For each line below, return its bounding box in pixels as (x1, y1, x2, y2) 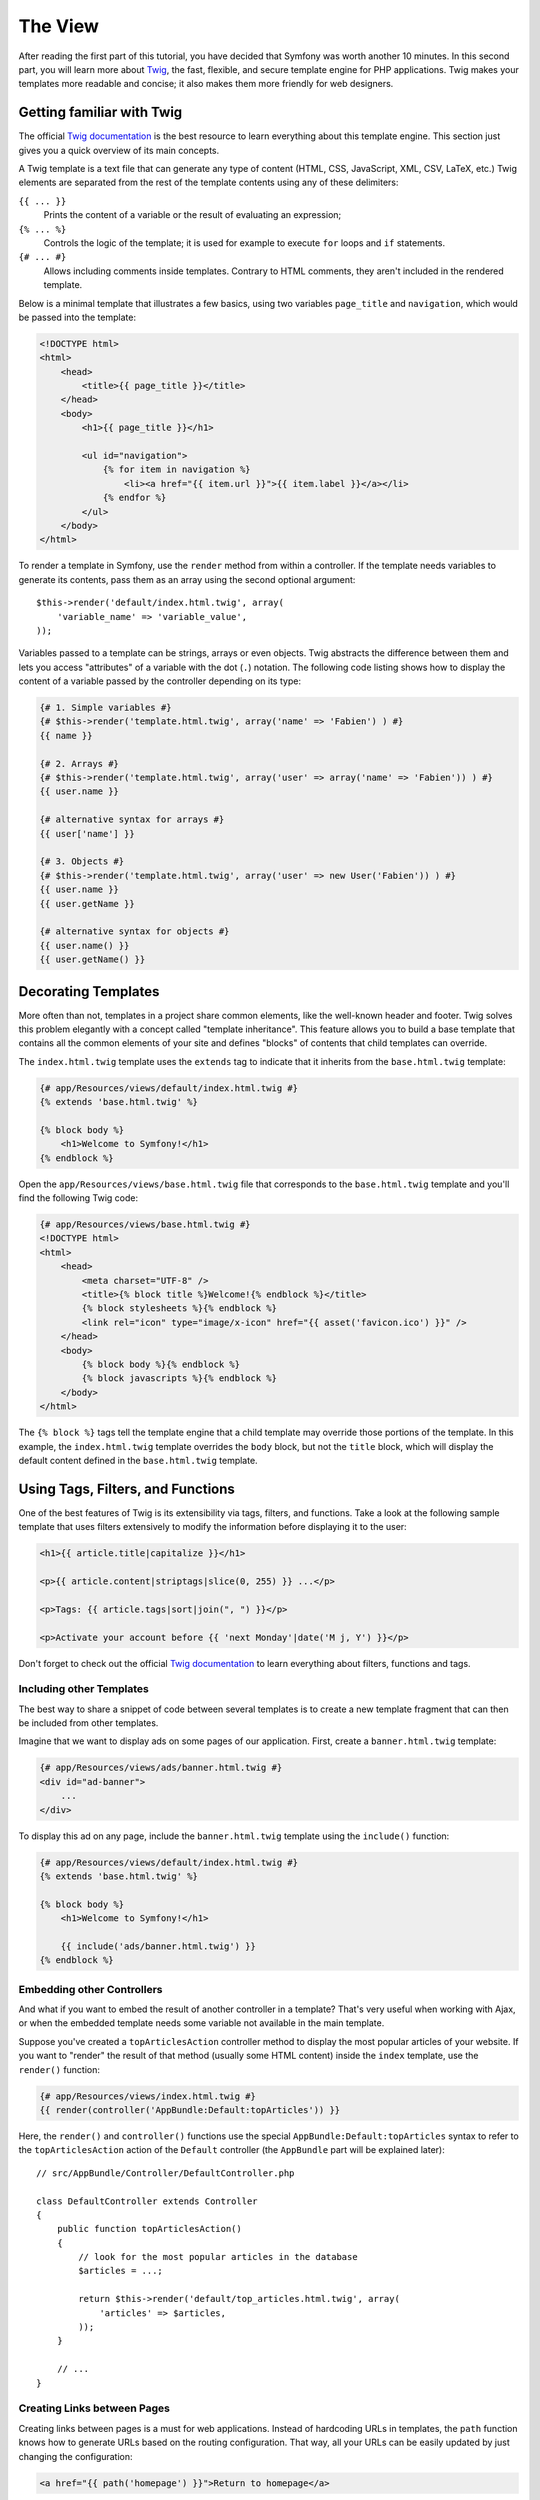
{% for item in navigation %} (102, 464, 251, 475)
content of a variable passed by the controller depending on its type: (18, 675, 302, 687)
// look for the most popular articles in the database (78, 2251, 359, 2263)
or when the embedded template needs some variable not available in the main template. (18, 2017, 385, 2029)
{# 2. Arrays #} (39, 758, 120, 769)
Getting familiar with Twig (18, 104, 183, 121)
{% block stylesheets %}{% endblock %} (81, 1303, 277, 1314)
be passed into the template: (18, 311, 137, 323)
